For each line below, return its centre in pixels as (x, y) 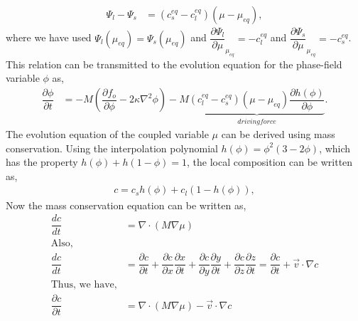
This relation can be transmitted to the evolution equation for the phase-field (174, 64)
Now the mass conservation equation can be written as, (126, 205)
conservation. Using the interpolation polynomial (112, 148)
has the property (42, 162)
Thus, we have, (84, 285)
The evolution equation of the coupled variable (107, 134)
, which (335, 148)
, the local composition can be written (270, 162)
